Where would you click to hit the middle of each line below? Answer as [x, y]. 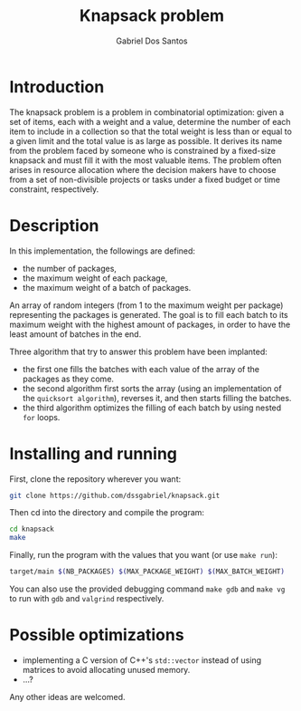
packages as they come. [68, 379]
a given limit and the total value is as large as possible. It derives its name [146, 140]
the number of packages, [70, 268]
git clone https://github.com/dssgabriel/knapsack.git [115, 495]
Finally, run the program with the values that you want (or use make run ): [144, 555]
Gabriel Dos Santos [152, 41]
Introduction [57, 86]
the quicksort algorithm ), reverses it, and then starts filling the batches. [157, 398]
